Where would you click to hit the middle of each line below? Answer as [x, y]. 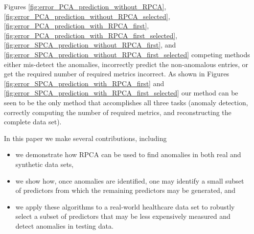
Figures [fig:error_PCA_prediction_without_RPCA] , [85, 6]
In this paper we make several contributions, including [85, 138]
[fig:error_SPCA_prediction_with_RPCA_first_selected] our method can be [121, 93]
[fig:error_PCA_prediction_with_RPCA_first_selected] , [91, 35]
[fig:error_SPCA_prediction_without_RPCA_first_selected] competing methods [127, 54]
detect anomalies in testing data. [64, 225]
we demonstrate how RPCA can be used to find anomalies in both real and [128, 154]
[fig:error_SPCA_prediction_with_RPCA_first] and [84, 83]
